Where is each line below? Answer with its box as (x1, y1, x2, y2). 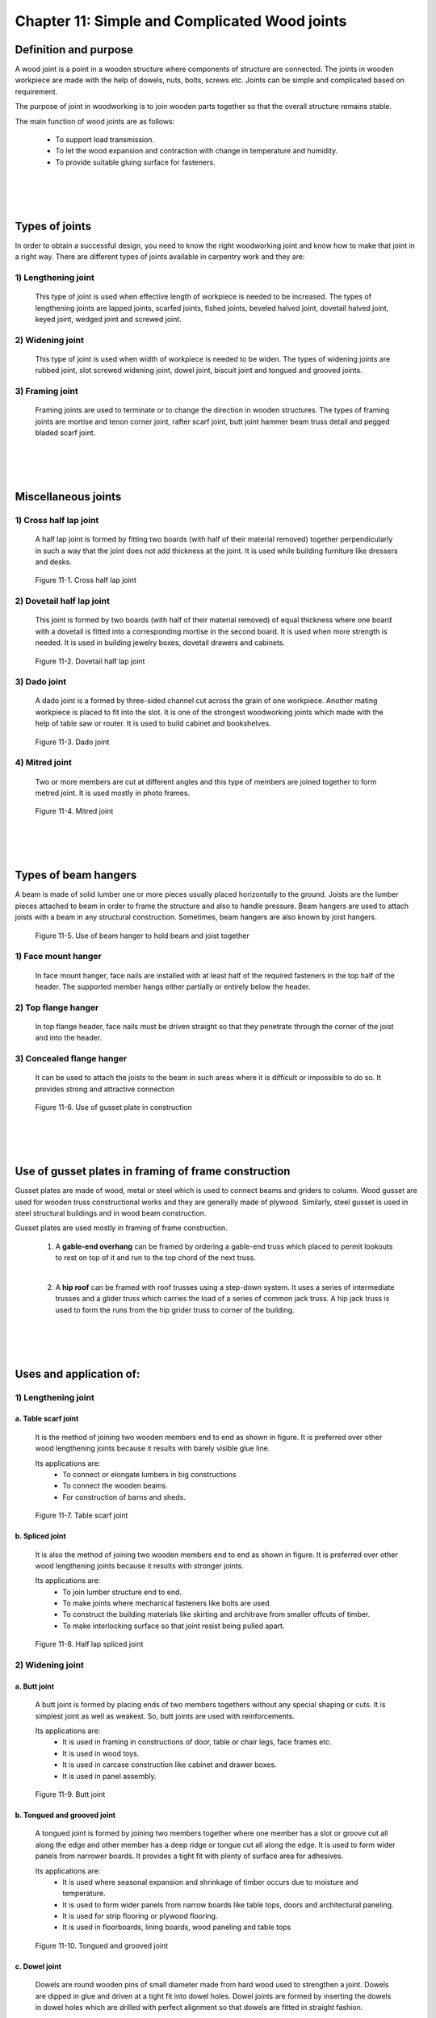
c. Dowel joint (15, 1961, 62, 1971)
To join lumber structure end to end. (62, 1587, 182, 1597)
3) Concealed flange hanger (15, 1053, 128, 1065)
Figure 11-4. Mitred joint (35, 806, 114, 816)
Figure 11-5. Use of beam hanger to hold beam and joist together (35, 931, 249, 940)
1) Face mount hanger (15, 951, 102, 962)
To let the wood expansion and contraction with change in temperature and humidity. (55, 146, 338, 156)
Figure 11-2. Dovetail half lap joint (35, 656, 145, 666)
